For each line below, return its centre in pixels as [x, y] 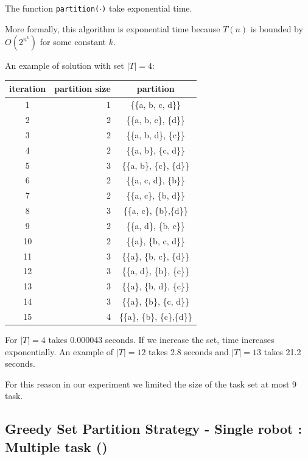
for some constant [73, 42]
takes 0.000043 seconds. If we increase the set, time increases [161, 340]
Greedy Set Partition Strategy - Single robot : [154, 429]
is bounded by [277, 28]
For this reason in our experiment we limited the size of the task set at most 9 [151, 384]
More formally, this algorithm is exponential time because [113, 28]
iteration [28, 89]
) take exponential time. [147, 8]
